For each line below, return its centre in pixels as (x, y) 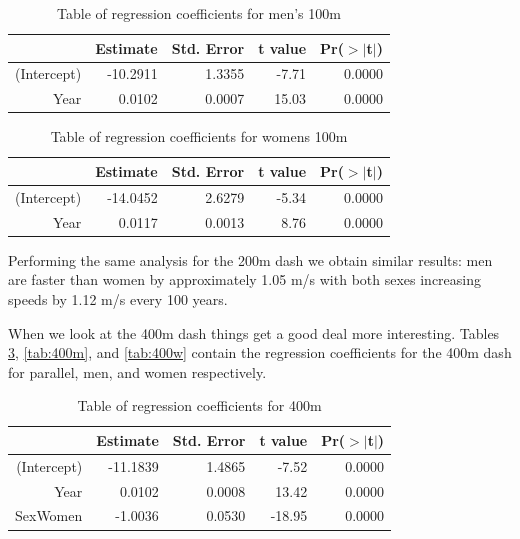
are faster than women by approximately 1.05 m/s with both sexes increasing (245, 279)
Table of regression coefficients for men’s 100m (199, 13)
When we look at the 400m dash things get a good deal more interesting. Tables (254, 332)
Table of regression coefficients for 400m (199, 405)
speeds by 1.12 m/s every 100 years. (118, 298)
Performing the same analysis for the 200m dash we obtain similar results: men (250, 259)
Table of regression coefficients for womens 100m (199, 136)
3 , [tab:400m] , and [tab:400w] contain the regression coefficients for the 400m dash (260, 352)
